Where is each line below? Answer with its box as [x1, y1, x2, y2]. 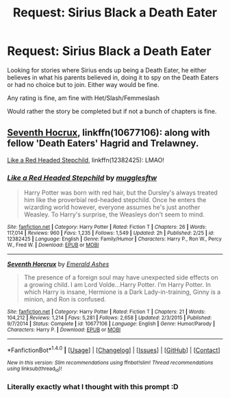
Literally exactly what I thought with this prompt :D [7, 382, 179, 391]
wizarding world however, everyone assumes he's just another [23, 203, 201, 212]
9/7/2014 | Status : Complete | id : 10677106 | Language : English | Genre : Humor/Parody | [7, 321, 216, 327]
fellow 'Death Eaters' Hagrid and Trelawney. [7, 138, 199, 149]
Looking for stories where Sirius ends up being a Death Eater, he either [7, 66, 207, 74]
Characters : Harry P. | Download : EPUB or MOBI [7, 327, 121, 334]
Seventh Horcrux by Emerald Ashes [7, 260, 110, 269]
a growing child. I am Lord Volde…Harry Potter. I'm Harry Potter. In [23, 281, 211, 289]
